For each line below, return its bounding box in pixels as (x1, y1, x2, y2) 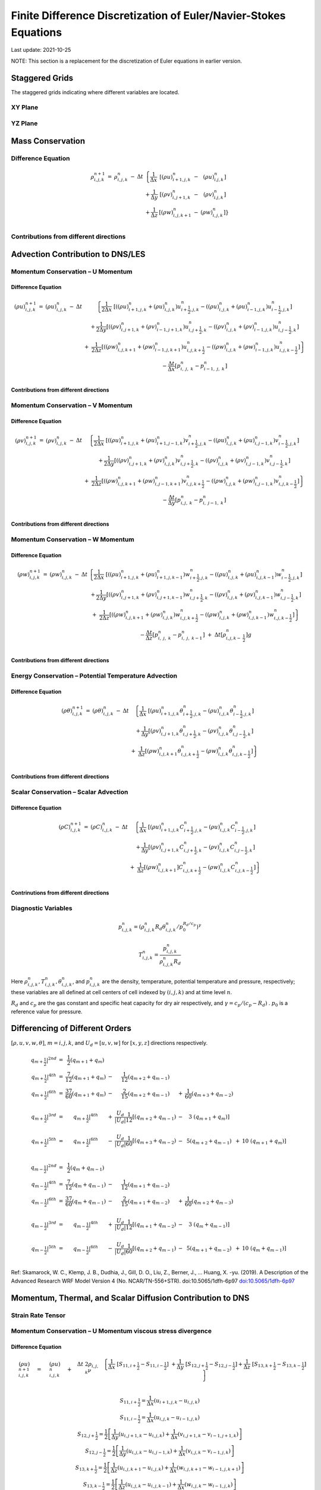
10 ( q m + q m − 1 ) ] (241, 1245, 287, 1253)
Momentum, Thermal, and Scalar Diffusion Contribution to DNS (11, 1293, 250, 1303)
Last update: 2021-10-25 (11, 46, 71, 54)
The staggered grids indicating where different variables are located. (11, 88, 180, 95)
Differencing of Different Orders (11, 1023, 132, 1033)
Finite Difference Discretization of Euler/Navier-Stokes (11, 9, 286, 22)
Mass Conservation (11, 136, 86, 146)
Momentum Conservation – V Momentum (11, 401, 133, 409)
